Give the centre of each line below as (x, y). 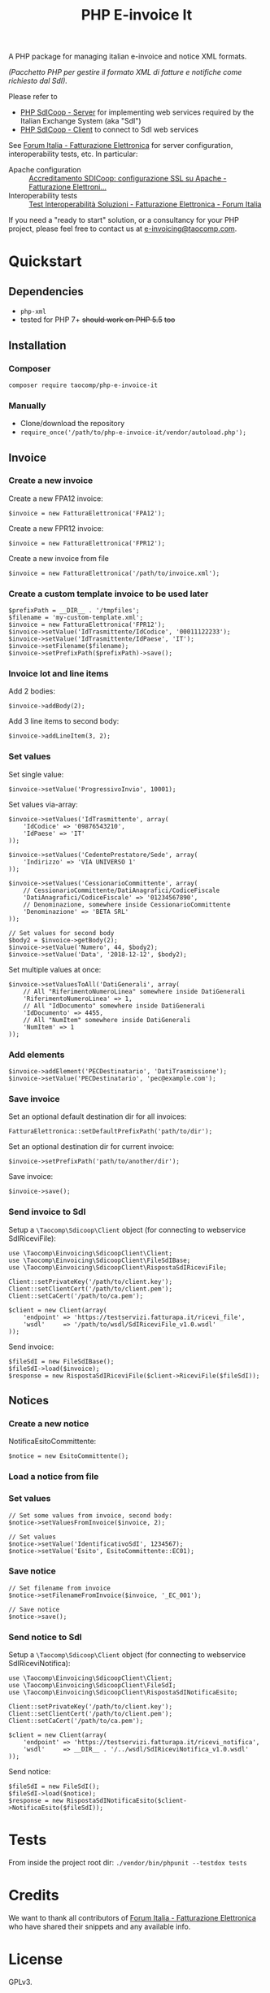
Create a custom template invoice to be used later (109, 594)
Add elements (37, 1055)
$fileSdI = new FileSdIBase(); (61, 1361)
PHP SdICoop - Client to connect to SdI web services (109, 130)
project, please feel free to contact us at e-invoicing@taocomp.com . (123, 228)
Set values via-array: (44, 804)
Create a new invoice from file (59, 558)
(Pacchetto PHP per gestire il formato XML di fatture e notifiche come (125, 72)
